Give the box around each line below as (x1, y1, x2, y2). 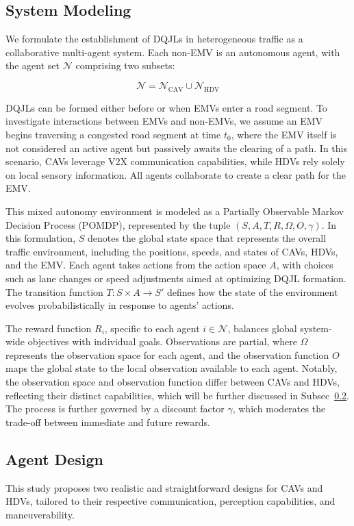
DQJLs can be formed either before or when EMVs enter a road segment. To (5, 100, 327, 114)
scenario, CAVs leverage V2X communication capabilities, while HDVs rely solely (5, 154, 345, 168)
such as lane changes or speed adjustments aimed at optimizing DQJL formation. (5, 271, 346, 285)
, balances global (227, 321, 297, 335)
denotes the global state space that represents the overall (87, 231, 327, 245)
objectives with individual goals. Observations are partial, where (27, 334, 297, 349)
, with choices (276, 258, 333, 272)
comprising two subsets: (75, 58, 175, 73)
